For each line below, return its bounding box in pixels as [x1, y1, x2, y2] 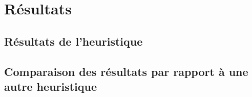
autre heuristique [4, 78, 97, 94]
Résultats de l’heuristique [4, 33, 143, 49]
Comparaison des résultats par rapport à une [4, 63, 248, 79]
